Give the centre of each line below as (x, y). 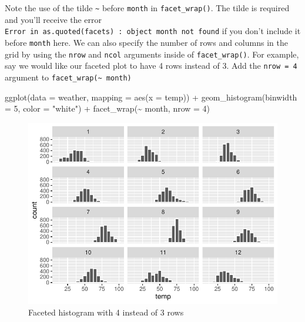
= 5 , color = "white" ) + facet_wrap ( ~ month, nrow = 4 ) (108, 108)
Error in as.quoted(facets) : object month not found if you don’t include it (153, 31)
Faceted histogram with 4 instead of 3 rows (106, 312)
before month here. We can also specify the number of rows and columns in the (146, 42)
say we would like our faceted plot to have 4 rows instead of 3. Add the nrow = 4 (151, 66)
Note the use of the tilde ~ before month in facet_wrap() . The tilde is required (147, 8)
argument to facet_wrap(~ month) (68, 77)
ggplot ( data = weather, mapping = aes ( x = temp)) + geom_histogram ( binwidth (151, 97)
